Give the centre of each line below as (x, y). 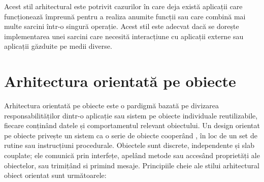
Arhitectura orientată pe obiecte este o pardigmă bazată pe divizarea (111, 105)
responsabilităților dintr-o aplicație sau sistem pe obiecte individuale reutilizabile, (131, 115)
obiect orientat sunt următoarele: (55, 175)
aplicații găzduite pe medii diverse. (58, 46)
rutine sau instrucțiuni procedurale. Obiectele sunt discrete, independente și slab (129, 145)
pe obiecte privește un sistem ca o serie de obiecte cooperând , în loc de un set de (131, 135)
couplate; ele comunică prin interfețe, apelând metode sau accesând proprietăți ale (132, 155)
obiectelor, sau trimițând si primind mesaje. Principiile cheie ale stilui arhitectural (132, 165)
